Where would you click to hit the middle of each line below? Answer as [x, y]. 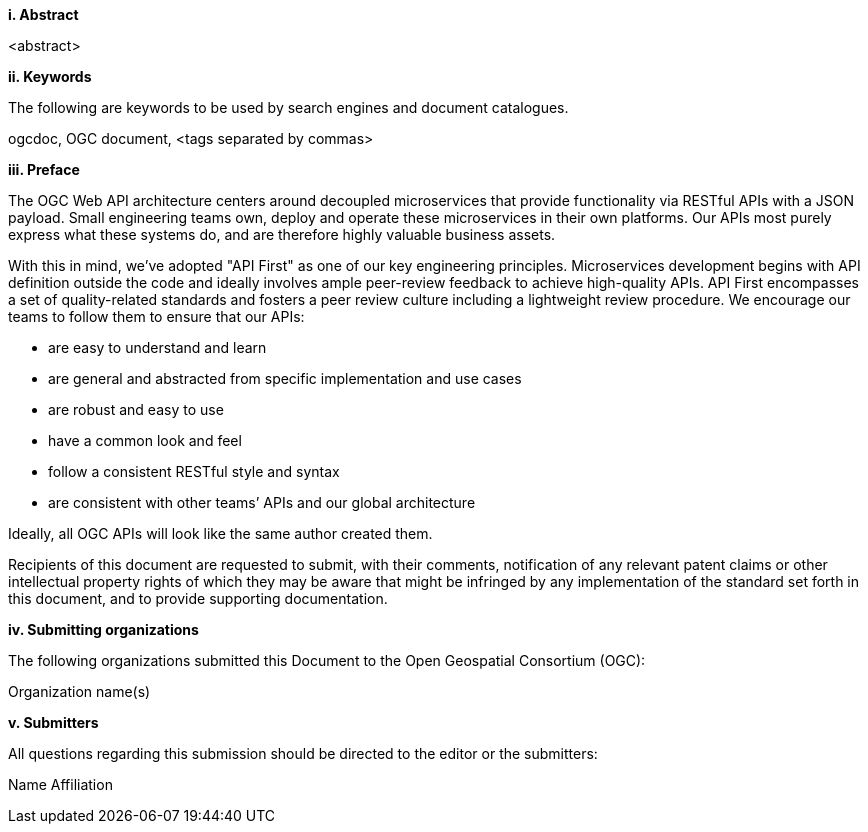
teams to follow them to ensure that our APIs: [156, 316]
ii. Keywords [50, 76]
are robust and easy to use [136, 409]
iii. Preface [44, 169]
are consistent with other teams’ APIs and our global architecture [262, 502]
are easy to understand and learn [157, 347]
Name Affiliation [60, 784]
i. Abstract [43, 14]
